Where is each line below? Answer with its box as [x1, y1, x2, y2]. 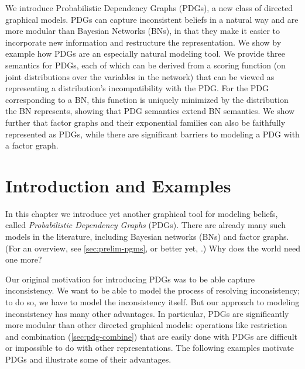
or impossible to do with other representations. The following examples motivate [5, 342, 294, 354]
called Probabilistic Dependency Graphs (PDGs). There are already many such [5, 219, 286, 231]
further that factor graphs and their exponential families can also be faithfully [5, 116, 286, 128]
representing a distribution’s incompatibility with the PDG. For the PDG [5, 82, 269, 94]
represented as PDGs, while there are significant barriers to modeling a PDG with [5, 127, 300, 140]
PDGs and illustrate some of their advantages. [5, 353, 172, 365]
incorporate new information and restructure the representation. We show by [5, 36, 282, 48]
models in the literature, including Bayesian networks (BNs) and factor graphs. [5, 230, 289, 243]
